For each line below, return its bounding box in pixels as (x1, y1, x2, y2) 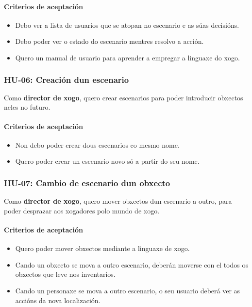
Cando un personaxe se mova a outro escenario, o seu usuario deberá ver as (15, 285, 240, 295)
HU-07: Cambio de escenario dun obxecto (4, 176, 170, 189)
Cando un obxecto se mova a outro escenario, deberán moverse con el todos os (15, 259, 248, 269)
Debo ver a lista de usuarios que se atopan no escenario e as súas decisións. (15, 19, 239, 30)
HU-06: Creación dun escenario (4, 73, 129, 85)
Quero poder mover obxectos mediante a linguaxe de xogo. (15, 243, 190, 253)
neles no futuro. (4, 102, 50, 112)
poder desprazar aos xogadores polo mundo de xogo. (4, 205, 160, 215)
